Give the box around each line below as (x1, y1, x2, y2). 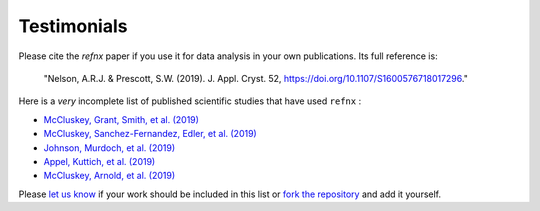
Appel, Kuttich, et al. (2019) (43, 155, 156, 167)
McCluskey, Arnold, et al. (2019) (43, 170, 176, 182)
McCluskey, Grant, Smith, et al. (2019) (43, 113, 200, 125)
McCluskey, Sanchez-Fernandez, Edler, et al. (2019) (43, 128, 257, 140)
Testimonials (18, 15, 128, 37)
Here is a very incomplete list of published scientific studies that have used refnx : (18, 95, 362, 107)
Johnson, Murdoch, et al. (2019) (43, 141, 175, 154)
